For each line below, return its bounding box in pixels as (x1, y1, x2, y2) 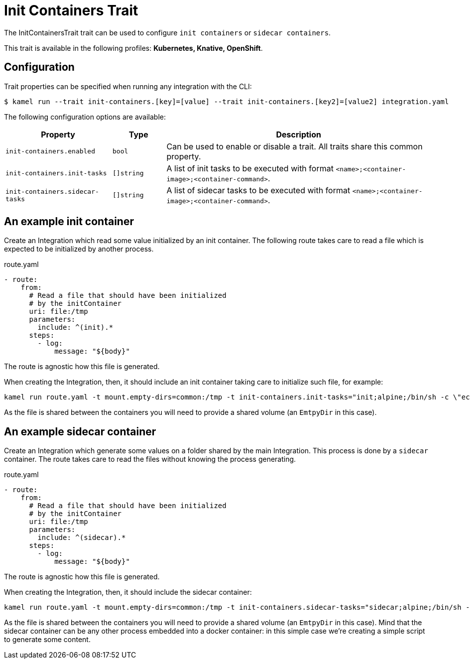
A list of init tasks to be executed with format (166, 163, 334, 173)
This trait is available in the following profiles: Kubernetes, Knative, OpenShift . (4, 43, 263, 52)
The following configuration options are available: (4, 112, 166, 121)
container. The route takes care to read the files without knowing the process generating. (4, 455, 296, 464)
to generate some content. (4, 635, 91, 644)
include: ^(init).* (37, 323, 114, 332)
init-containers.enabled (5, 147, 96, 155)
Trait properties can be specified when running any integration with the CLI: (4, 82, 252, 91)
